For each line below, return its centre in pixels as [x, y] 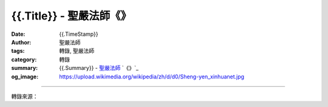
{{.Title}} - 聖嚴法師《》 [71, 16]
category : [24, 59]
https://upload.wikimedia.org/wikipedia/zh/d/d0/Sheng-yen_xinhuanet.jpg [152, 77]
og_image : [25, 77]
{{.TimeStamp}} [79, 34]
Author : [21, 42]
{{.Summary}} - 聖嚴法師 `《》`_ [99, 68]
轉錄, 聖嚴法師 [77, 51]
